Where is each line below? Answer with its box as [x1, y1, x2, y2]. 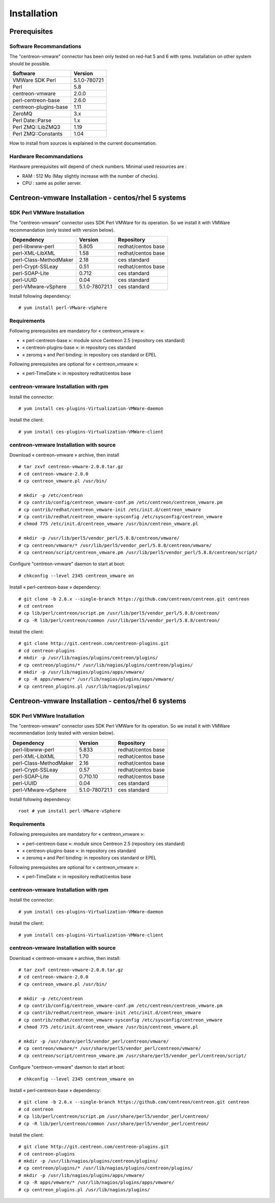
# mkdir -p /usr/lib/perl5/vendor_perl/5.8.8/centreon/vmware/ [18, 535, 180, 541]
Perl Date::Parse [12, 117, 51, 124]
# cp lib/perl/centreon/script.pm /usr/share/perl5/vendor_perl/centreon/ [18, 1114, 209, 1119]
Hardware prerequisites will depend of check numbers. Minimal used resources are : [9, 163, 187, 170]
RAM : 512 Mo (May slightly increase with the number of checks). [22, 173, 159, 179]
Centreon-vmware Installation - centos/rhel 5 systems [9, 193, 186, 202]
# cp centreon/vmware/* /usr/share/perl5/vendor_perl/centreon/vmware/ [18, 1046, 201, 1051]
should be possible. [9, 60, 51, 66]
